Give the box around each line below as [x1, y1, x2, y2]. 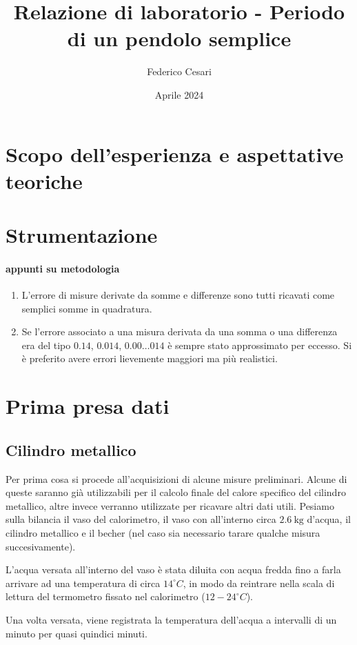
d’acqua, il [307, 512, 351, 526]
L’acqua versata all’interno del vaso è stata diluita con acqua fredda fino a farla [6, 562, 341, 577]
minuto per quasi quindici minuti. [6, 626, 147, 640]
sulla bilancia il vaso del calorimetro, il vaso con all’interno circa [6, 512, 276, 526]
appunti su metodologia [6, 261, 120, 275]
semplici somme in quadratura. [21, 301, 152, 315]
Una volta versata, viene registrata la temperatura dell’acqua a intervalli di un [6, 612, 337, 626]
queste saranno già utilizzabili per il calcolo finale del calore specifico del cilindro [6, 485, 346, 499]
